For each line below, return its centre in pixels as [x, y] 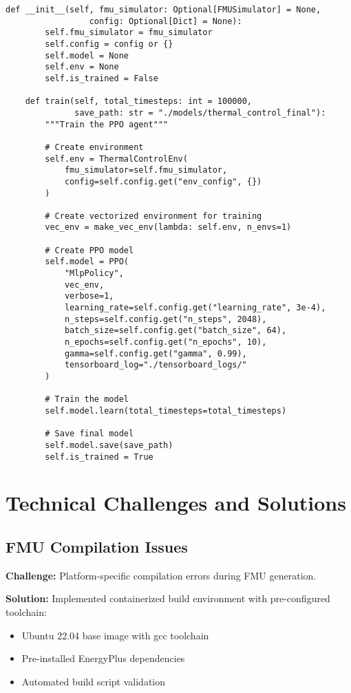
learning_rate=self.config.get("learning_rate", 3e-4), [195, 308]
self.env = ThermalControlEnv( [116, 159]
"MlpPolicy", [94, 274]
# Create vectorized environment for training [153, 216]
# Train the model [87, 399]
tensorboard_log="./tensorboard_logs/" [156, 365]
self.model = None [87, 55]
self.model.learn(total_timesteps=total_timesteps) [166, 411]
